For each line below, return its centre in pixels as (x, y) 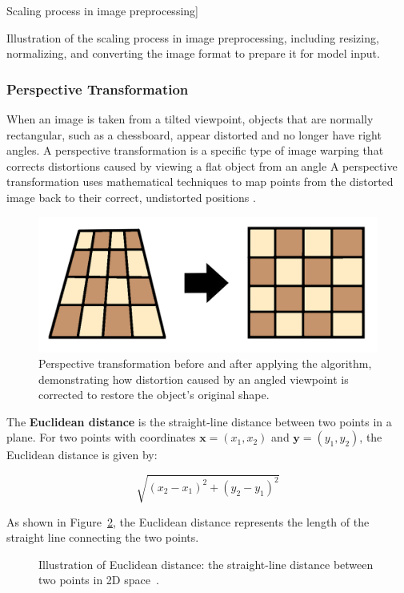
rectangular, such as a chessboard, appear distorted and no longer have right (194, 134)
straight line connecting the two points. (103, 537)
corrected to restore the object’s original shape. (154, 395)
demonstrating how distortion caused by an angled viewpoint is (194, 379)
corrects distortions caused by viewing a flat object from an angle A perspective (202, 165)
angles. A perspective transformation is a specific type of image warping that (195, 150)
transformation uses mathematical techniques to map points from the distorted (200, 182)
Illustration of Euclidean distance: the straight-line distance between (206, 564)
